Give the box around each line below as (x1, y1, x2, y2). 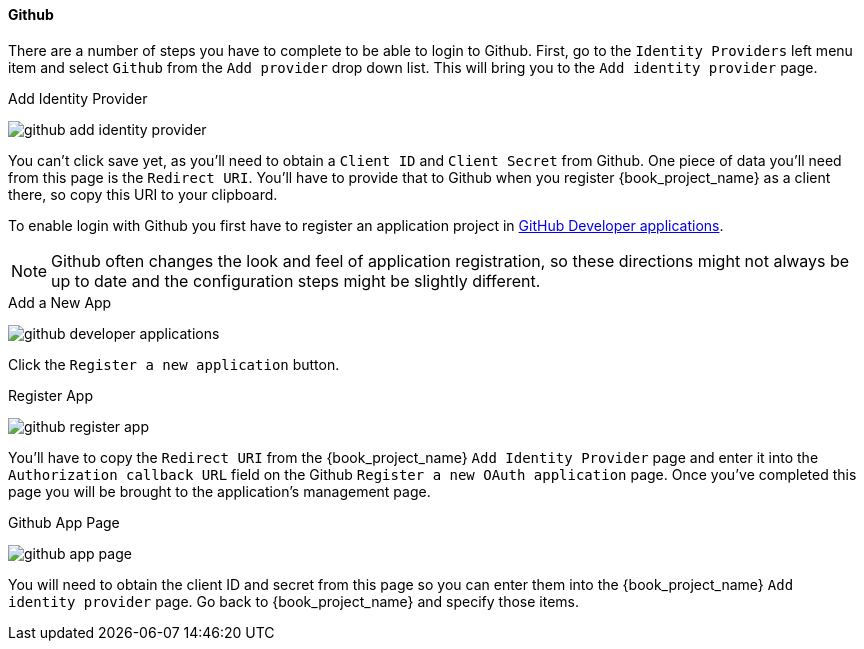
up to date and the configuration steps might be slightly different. (51, 270, 541, 291)
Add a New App (8, 293, 112, 311)
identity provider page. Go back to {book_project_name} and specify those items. (8, 592, 580, 610)
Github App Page (8, 513, 120, 531)
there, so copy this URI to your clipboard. (8, 185, 278, 203)
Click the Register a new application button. (8, 355, 340, 373)
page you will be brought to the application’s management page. (8, 482, 431, 500)
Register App (8, 386, 93, 404)
